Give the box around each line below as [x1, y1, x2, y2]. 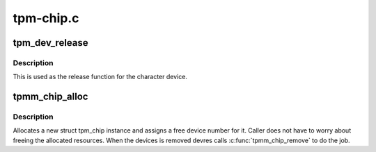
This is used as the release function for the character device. [13, 73, 188, 81]
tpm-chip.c [13, 10, 79, 26]
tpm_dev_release [13, 37, 88, 49]
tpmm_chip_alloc [13, 91, 88, 103]
